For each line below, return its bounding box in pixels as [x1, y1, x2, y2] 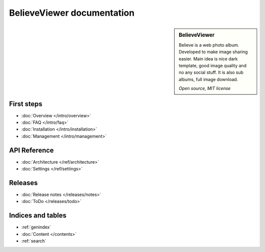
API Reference [9, 146, 54, 154]
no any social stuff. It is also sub [179, 69, 244, 76]
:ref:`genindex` [21, 224, 52, 230]
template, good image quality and [179, 62, 247, 68]
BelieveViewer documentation [9, 7, 135, 18]
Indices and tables [9, 211, 67, 220]
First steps [9, 100, 43, 108]
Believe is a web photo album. [179, 42, 239, 48]
